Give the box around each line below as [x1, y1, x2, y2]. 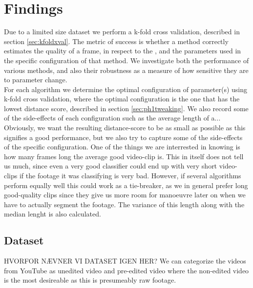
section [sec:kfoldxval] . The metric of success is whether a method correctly [4, 36, 229, 46]
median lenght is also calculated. [4, 209, 101, 219]
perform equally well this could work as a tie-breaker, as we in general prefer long [4, 180, 248, 190]
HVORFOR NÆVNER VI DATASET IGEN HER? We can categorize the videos [4, 256, 246, 266]
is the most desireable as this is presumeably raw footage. [4, 275, 176, 285]
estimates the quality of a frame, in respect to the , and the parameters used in [4, 46, 241, 56]
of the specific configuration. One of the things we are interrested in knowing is [4, 142, 240, 152]
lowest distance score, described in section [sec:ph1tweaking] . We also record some [4, 103, 249, 113]
